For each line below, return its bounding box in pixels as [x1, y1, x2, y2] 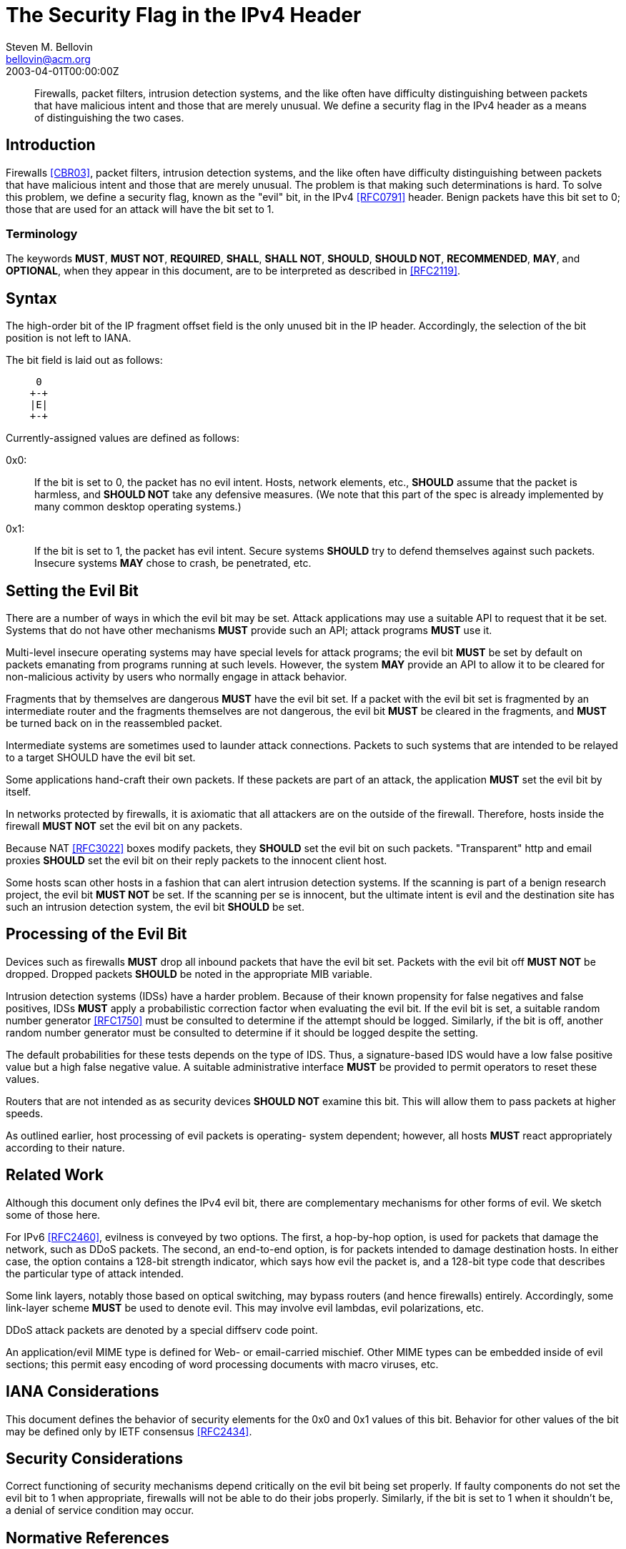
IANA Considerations [6, 1382, 159, 1401]
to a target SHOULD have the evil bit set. [6, 751, 196, 764]
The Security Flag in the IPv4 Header [6, 3, 362, 27]
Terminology [6, 226, 78, 241]
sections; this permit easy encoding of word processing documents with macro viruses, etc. [6, 1357, 439, 1370]
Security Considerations [6, 1449, 184, 1468]
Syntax [6, 289, 57, 307]
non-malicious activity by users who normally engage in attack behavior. [6, 670, 347, 683]
